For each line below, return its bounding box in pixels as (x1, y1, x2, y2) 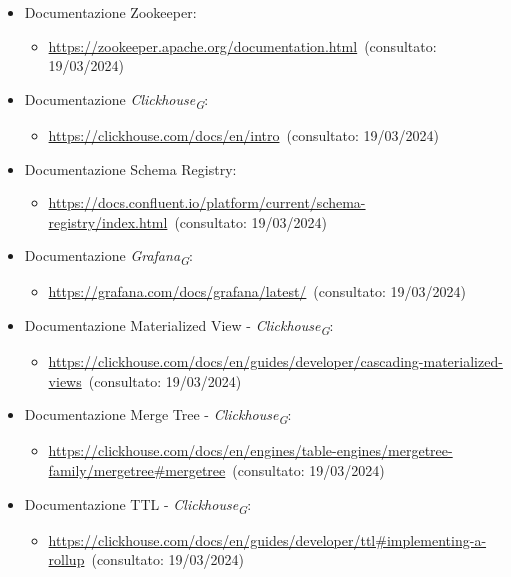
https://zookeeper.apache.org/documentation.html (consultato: (48, 35, 437, 56)
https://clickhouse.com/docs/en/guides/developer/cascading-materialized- (48, 351, 503, 372)
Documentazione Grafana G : (24, 245, 193, 269)
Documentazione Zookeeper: (24, 2, 197, 22)
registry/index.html (48, 211, 168, 232)
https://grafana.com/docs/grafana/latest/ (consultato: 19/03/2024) (48, 281, 466, 302)
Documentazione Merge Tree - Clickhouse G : (24, 404, 292, 428)
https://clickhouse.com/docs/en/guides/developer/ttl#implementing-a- (48, 529, 487, 550)
